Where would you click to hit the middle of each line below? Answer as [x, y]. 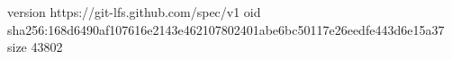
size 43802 [35, 47]
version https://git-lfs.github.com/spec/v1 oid [134, 12]
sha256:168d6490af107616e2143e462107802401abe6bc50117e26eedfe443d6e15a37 [226, 29]
